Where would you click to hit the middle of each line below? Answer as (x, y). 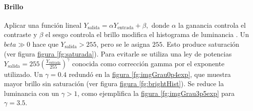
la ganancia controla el (212, 25)
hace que (45, 44)
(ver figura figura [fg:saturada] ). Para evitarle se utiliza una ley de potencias (118, 53)
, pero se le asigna (123, 44)
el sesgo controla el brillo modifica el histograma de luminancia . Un (147, 34)
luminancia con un (32, 93)
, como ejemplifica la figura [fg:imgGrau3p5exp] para (156, 93)
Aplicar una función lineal (43, 25)
